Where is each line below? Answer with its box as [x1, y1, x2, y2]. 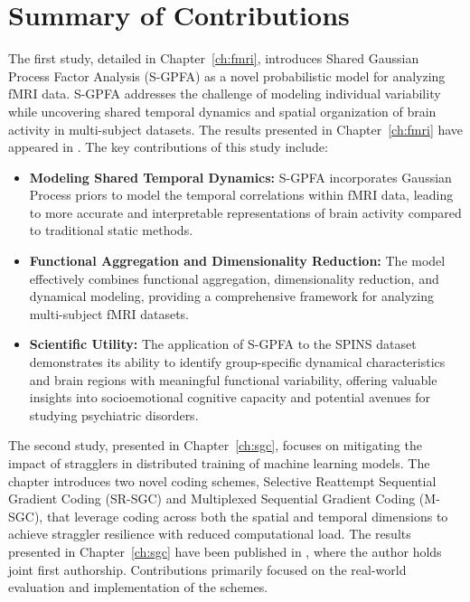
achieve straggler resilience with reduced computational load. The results [8, 524, 411, 543]
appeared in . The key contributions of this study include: [8, 137, 328, 156]
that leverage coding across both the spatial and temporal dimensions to [46, 506, 448, 525]
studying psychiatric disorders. [29, 405, 199, 424]
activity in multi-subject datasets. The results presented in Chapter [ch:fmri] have [8, 119, 464, 138]
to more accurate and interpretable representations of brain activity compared [29, 202, 462, 221]
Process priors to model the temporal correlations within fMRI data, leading [29, 185, 454, 204]
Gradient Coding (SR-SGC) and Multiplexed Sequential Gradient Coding [8, 489, 416, 508]
